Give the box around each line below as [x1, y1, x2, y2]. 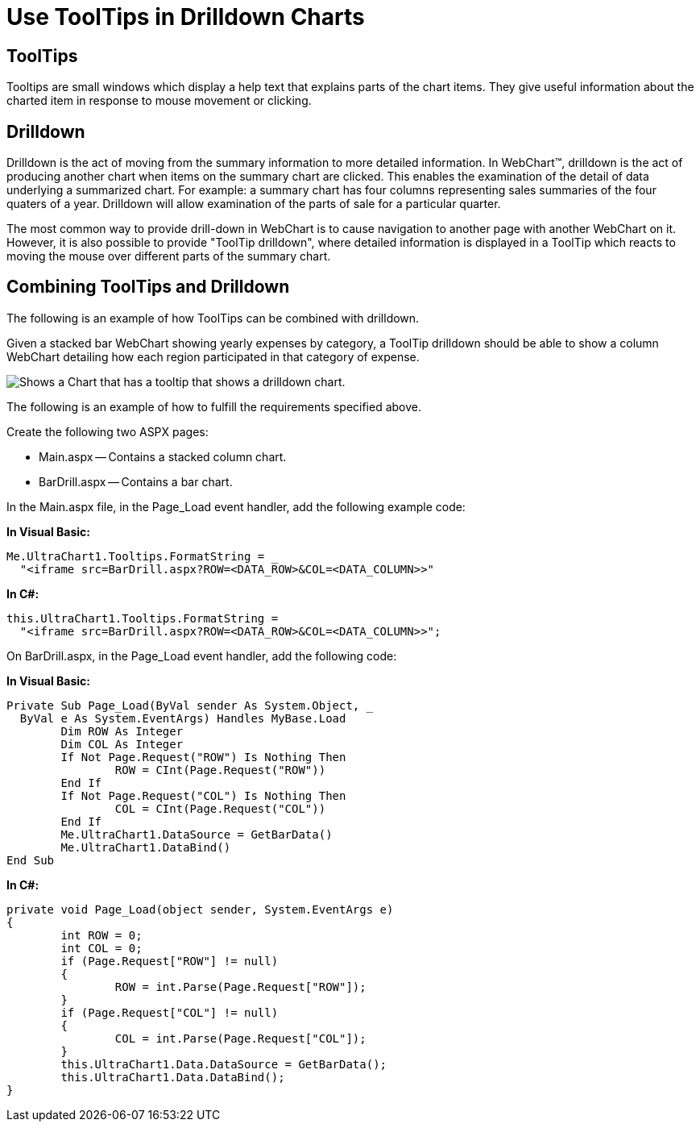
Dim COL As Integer [60, 737, 184, 751]
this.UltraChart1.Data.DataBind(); [60, 1070, 285, 1084]
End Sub [6, 853, 55, 867]
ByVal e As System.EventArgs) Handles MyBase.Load [19, 711, 346, 725]
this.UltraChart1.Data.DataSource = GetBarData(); [60, 1057, 387, 1071]
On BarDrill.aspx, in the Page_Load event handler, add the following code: [6, 648, 397, 663]
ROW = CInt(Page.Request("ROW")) [114, 763, 326, 776]
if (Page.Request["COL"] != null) [60, 1005, 279, 1019]
